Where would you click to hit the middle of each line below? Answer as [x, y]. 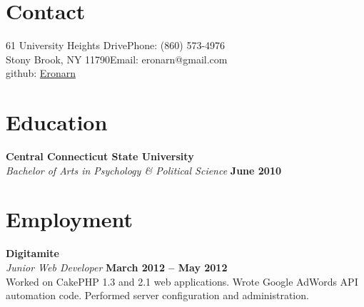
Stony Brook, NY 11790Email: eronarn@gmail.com [117, 59]
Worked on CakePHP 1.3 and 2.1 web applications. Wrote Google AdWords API [182, 281]
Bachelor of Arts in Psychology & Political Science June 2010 [143, 170]
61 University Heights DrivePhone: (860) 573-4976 [116, 45]
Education [57, 122]
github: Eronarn [41, 73]
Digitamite [32, 253]
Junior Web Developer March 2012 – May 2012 [117, 267]
